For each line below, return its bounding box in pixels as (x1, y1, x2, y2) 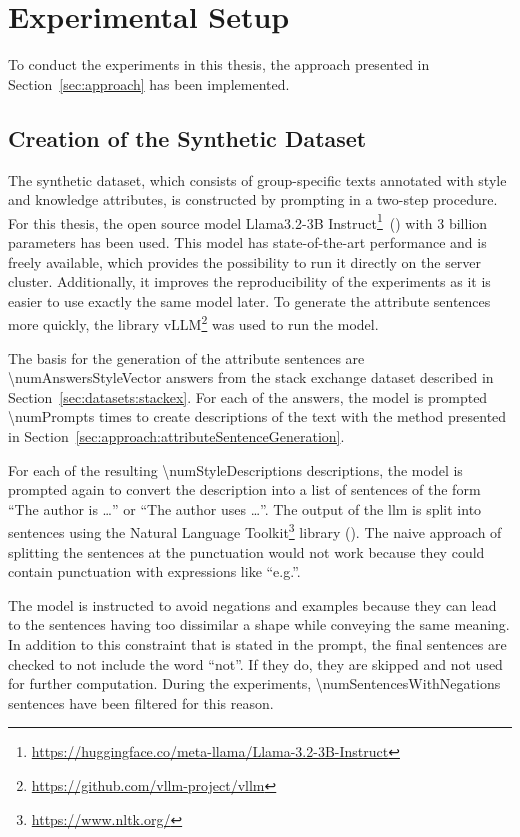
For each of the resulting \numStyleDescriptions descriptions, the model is (8, 459, 463, 480)
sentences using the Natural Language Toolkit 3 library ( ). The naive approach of (8, 519, 502, 542)
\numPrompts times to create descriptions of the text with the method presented (8, 406, 507, 427)
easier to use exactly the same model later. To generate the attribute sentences (8, 290, 491, 311)
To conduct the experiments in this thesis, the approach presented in (8, 54, 430, 75)
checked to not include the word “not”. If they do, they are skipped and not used (8, 653, 503, 674)
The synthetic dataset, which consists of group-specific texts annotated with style (8, 169, 507, 190)
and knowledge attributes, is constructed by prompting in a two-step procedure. (8, 189, 498, 210)
